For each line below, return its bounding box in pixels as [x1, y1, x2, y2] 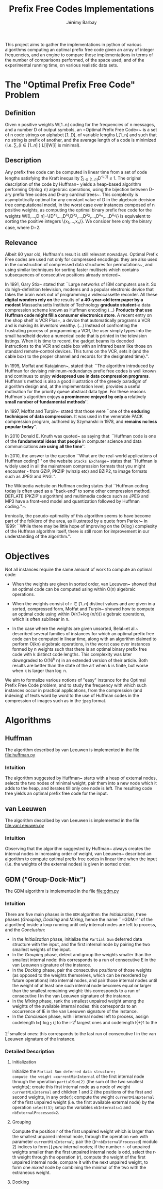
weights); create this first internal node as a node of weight [12, 1084, 130, 1090]
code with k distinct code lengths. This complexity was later [12, 651, 132, 658]
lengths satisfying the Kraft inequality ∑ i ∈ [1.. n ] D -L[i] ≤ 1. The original [5, 174, 142, 182]
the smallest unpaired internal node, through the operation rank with [12, 1133, 148, 1139]
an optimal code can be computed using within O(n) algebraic [12, 586, 136, 592]
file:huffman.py [5, 752, 35, 758]
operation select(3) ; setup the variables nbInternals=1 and [12, 1104, 131, 1110]
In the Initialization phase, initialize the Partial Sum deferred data [12, 936, 142, 942]
